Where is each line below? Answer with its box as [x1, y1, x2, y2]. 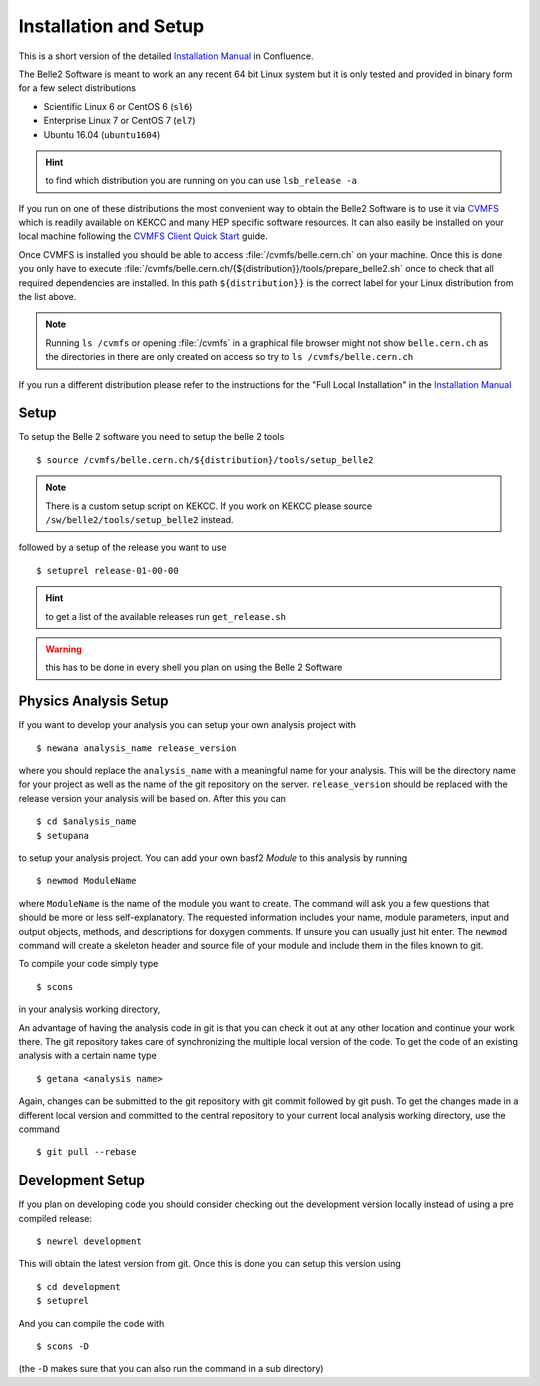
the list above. [18, 291, 77, 303]
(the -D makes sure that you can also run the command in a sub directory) [18, 1363, 324, 1375]
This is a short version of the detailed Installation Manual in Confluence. [18, 50, 314, 62]
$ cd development [36, 1281, 121, 1292]
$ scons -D [36, 1340, 90, 1352]
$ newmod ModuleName [36, 875, 137, 887]
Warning [45, 643, 82, 655]
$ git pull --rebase [36, 1146, 137, 1158]
